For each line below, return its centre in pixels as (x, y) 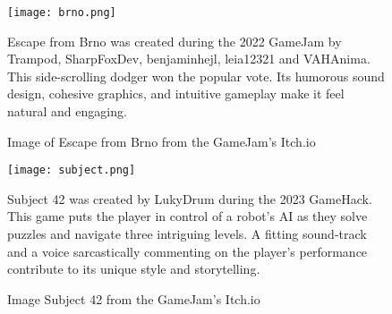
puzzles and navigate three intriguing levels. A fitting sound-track (187, 234)
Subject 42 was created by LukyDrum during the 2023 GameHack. (190, 198)
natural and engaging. (67, 111)
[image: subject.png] (72, 170)
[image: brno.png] (62, 13)
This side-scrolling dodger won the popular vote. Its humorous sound (196, 76)
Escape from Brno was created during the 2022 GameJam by (175, 41)
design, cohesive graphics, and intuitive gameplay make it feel (176, 93)
